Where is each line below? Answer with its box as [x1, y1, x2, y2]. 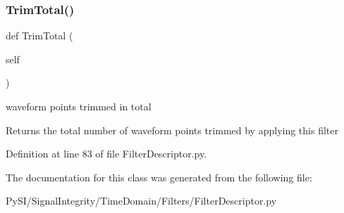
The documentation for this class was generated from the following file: [6, 169, 312, 184]
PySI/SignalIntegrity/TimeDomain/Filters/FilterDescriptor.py [6, 193, 277, 208]
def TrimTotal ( [6, 28, 73, 43]
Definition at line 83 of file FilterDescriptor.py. [6, 146, 207, 161]
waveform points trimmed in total [6, 99, 152, 113]
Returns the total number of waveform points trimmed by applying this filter [6, 122, 338, 137]
